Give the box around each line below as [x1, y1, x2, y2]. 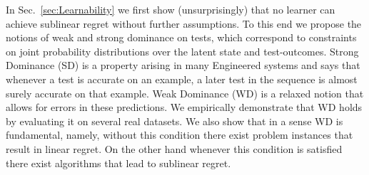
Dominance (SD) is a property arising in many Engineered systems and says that [6, 58, 360, 73]
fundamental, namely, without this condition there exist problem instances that [6, 127, 353, 142]
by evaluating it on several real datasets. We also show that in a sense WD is [6, 113, 343, 128]
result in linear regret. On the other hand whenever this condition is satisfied [6, 141, 343, 156]
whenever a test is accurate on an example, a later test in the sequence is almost [6, 71, 358, 86]
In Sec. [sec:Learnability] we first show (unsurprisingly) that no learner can [6, 2, 335, 16]
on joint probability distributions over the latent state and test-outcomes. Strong [6, 43, 359, 58]
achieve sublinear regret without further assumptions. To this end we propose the [6, 16, 362, 31]
